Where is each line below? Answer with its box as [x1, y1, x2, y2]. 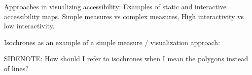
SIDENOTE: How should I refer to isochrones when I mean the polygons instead [4, 53, 248, 64]
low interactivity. [4, 21, 55, 31]
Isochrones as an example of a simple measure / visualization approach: [4, 37, 220, 47]
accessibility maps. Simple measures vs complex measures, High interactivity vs [4, 11, 244, 21]
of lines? [4, 63, 29, 73]
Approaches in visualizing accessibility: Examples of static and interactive [4, 1, 227, 11]
